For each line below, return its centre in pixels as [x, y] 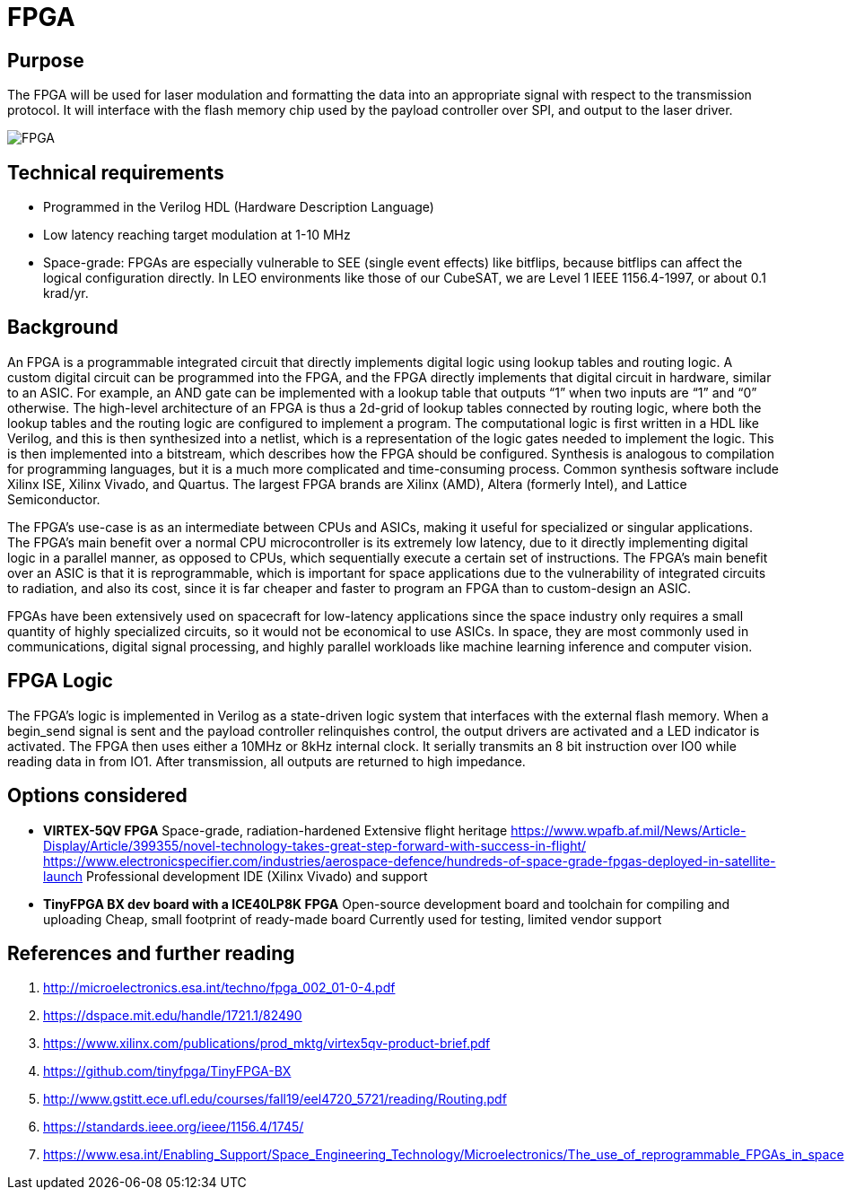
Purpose [46, 60]
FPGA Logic [60, 681]
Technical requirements [116, 172]
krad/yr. [66, 293]
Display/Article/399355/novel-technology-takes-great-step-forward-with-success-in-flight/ [315, 845]
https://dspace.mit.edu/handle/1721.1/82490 [173, 1016]
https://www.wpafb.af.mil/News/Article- [629, 830]
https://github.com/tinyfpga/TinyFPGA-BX [167, 1071]
